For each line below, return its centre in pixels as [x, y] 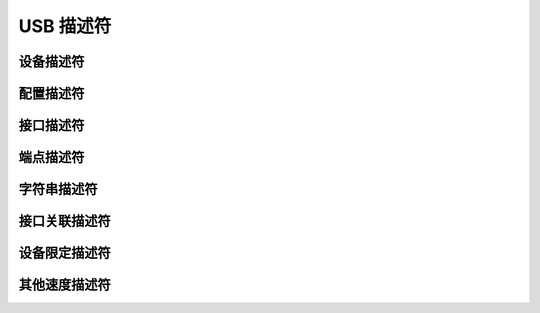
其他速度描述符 [64, 285]
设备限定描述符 [64, 253]
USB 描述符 [65, 26]
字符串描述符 [58, 189]
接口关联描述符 [64, 221]
